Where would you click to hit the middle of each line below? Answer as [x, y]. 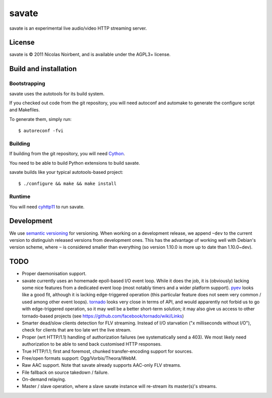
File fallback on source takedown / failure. [65, 372]
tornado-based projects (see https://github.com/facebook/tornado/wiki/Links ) [103, 316]
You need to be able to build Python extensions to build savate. [75, 163]
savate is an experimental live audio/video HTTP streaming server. [78, 28]
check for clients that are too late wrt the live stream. [77, 330]
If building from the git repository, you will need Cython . [67, 154]
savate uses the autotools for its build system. [57, 94]
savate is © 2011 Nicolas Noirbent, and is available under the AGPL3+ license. [90, 54]
